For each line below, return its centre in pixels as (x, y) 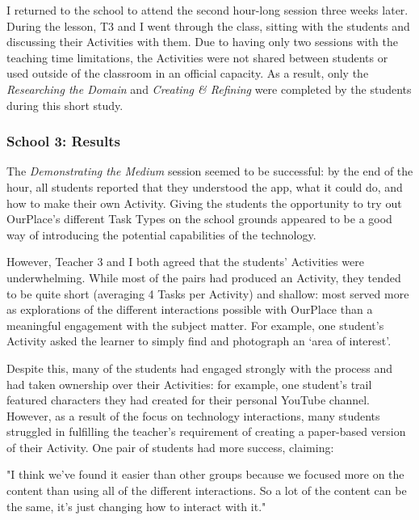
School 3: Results (64, 141)
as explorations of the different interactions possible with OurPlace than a (190, 309)
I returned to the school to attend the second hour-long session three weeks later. (207, 10)
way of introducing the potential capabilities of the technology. (161, 234)
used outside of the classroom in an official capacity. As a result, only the (188, 73)
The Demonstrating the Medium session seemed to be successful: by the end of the (210, 171)
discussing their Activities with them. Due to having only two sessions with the (202, 42)
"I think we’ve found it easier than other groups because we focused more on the (205, 474)
